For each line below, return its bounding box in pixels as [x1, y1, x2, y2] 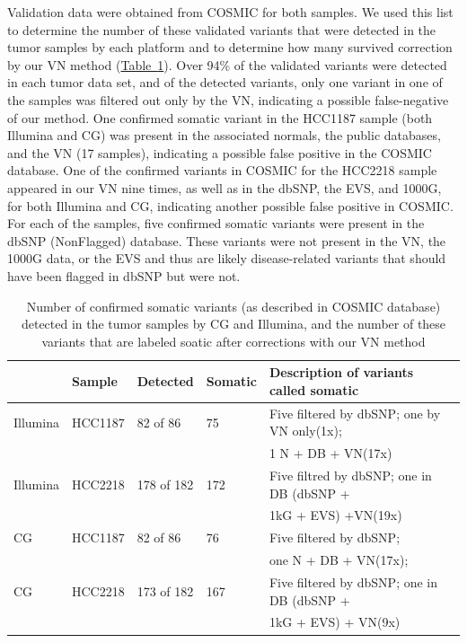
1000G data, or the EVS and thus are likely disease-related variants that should [7, 249, 446, 268]
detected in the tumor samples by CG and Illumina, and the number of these [21, 314, 446, 333]
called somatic [269, 380, 359, 399]
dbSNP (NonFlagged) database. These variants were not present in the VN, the [7, 231, 446, 250]
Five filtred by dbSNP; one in [269, 466, 432, 484]
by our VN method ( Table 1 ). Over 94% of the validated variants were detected [7, 55, 447, 74]
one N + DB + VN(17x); [269, 551, 409, 569]
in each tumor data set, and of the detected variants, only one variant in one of [7, 73, 443, 92]
